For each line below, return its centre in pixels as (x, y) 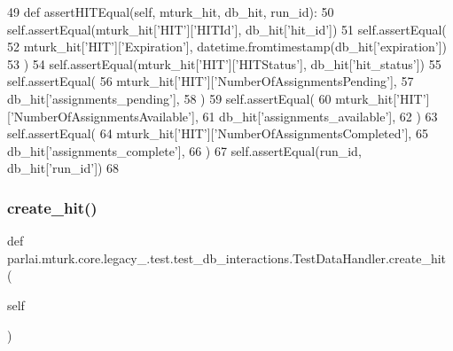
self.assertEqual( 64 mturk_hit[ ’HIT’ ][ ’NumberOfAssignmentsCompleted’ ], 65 (218, 133)
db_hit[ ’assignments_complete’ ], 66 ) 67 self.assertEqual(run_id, (184, 150)
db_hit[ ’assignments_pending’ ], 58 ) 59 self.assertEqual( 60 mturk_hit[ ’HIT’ (217, 98)
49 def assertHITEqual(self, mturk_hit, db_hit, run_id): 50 (171, 12)
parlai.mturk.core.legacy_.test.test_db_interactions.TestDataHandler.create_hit (227, 257)
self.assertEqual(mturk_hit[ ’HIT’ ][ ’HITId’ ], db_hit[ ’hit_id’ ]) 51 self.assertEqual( (227, 29)
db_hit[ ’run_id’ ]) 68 (63, 168)
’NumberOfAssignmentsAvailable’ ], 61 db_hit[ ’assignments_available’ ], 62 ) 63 (224, 116)
